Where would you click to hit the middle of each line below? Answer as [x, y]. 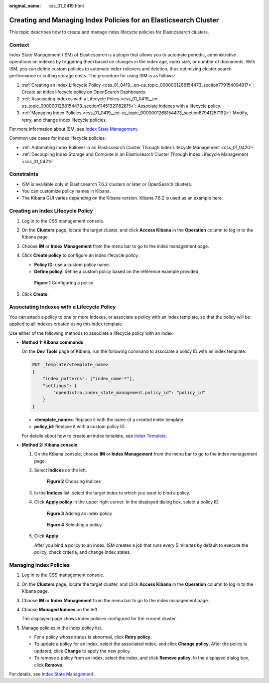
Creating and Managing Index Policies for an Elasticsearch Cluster [114, 20]
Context [19, 45]
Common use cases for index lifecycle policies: [58, 138]
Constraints [24, 174]
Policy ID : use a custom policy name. [72, 264]
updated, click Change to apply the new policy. [83, 651]
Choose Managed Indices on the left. [60, 609]
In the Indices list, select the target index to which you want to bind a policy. [112, 493]
